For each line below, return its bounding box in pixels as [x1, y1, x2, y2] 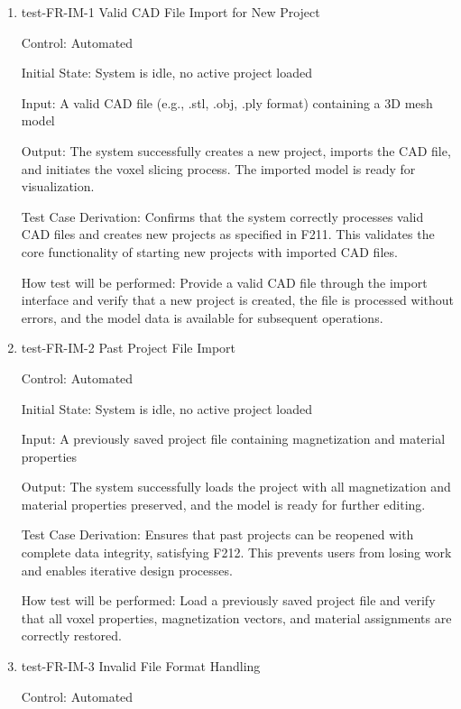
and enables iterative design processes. [21, 560, 233, 579]
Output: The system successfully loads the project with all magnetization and [21, 477, 451, 496]
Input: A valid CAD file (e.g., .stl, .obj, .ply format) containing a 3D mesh [21, 93, 433, 112]
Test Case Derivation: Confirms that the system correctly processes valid [21, 207, 424, 226]
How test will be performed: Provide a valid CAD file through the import [21, 272, 428, 291]
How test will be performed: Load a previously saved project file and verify [21, 591, 436, 610]
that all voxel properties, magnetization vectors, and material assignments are [21, 608, 452, 627]
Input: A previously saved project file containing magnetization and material [21, 429, 446, 448]
